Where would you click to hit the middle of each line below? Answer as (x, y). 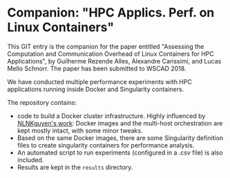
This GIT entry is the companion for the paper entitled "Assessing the (106, 46)
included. (30, 159)
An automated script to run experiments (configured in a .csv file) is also (120, 152)
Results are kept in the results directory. (75, 167)
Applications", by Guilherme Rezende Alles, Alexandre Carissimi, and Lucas (114, 61)
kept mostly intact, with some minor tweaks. (80, 130)
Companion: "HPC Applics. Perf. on (111, 13)
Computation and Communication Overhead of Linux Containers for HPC (111, 54)
